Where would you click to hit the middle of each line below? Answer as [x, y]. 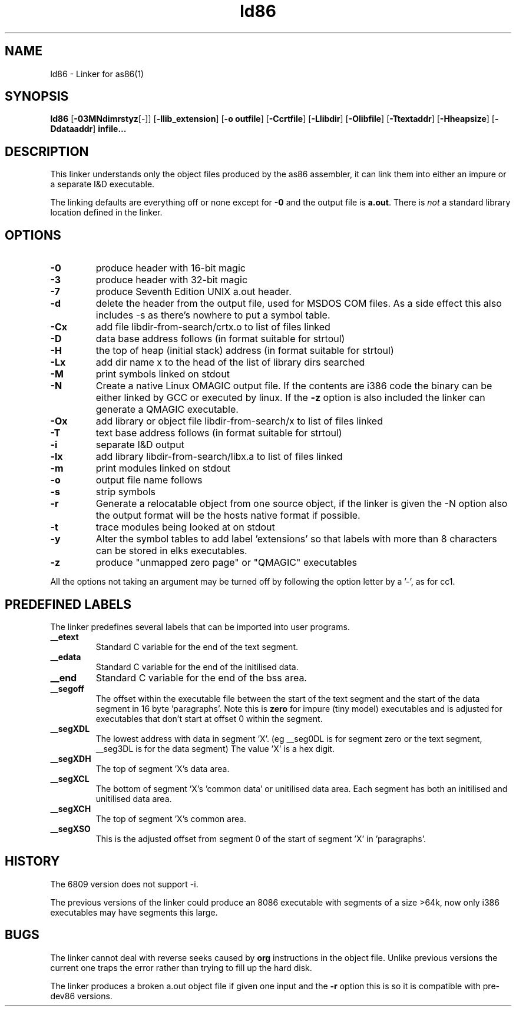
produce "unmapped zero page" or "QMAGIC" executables [226, 563]
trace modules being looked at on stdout [185, 527]
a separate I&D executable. [102, 184]
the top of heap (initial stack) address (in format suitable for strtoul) [245, 351]
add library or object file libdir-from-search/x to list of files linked [239, 421]
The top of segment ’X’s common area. [171, 818]
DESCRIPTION [47, 151]
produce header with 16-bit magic [171, 268]
